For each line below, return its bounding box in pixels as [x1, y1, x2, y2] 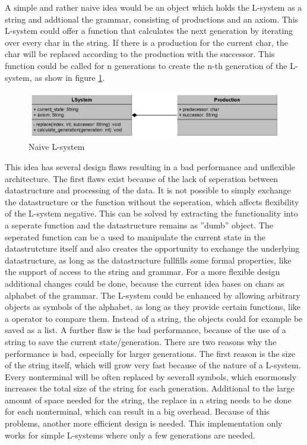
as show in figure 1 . [34, 71, 105, 83]
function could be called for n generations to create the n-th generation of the [5, 59, 287, 71]
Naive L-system [29, 140, 85, 153]
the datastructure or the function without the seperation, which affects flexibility [5, 195, 299, 208]
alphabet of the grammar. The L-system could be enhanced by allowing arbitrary [5, 289, 300, 301]
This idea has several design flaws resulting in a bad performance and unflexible [5, 161, 296, 173]
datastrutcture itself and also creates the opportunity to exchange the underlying [5, 242, 300, 255]
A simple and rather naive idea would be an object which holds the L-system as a [5, 1, 302, 13]
